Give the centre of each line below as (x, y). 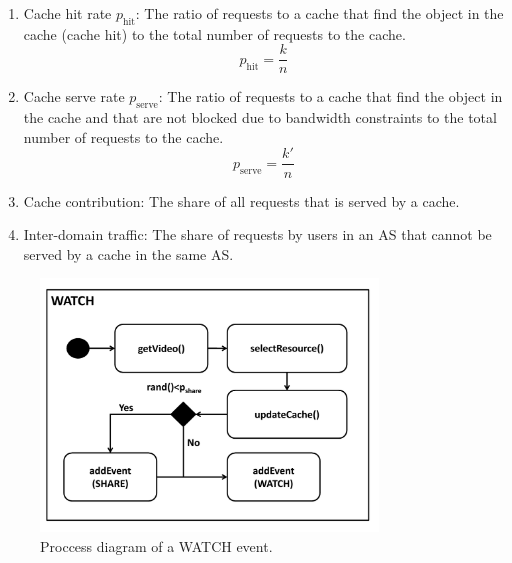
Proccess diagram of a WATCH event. (156, 545)
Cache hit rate (67, 13)
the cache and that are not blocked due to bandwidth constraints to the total (260, 117)
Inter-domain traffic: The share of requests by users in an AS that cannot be (257, 234)
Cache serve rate (74, 96)
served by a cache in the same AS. (128, 253)
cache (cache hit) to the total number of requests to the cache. (214, 33)
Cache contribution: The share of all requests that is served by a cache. (241, 200)
